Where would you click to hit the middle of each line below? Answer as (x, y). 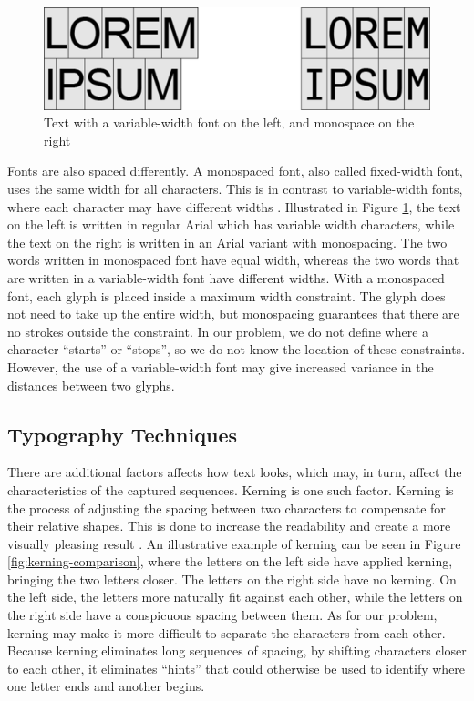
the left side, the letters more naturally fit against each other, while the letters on (235, 597)
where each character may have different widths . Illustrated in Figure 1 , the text (234, 206)
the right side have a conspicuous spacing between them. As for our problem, (222, 615)
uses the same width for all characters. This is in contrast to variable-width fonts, (235, 188)
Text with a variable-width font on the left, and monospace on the (229, 122)
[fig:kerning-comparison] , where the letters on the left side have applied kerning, (230, 561)
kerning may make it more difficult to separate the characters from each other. (227, 632)
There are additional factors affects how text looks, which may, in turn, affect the (235, 472)
